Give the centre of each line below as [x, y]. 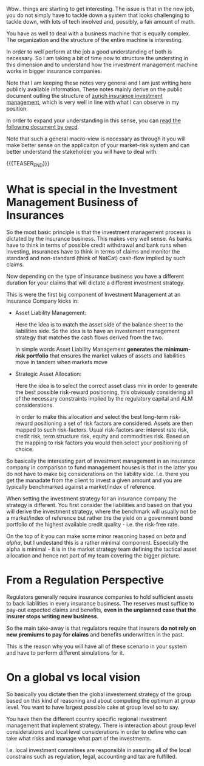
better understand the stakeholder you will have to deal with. [82, 152]
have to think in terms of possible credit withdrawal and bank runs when [97, 245]
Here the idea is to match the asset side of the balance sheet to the [99, 324]
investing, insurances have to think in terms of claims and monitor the [93, 251]
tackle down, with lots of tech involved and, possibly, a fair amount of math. [101, 22]
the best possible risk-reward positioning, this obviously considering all [104, 392]
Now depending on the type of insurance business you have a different [95, 276]
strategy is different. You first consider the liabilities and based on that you [99, 505]
